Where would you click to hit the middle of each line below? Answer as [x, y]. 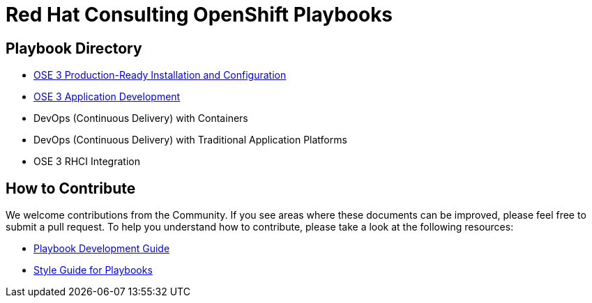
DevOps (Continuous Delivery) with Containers [141, 118]
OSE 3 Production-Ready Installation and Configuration [160, 75]
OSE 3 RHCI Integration [87, 162]
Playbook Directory [74, 48]
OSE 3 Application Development [107, 97]
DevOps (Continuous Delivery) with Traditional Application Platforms [190, 140]
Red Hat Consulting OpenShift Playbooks [199, 15]
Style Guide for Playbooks [93, 270]
